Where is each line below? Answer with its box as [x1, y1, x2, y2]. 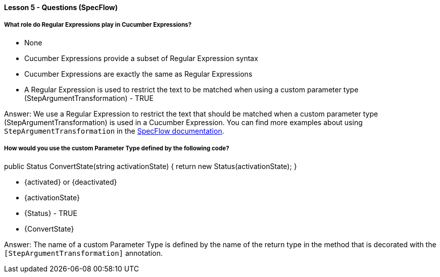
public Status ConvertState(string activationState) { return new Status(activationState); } [4, 161, 297, 171]
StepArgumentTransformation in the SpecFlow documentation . [4, 126, 224, 135]
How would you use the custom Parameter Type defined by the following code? [4, 145, 229, 152]
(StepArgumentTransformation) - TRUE [24, 93, 154, 102]
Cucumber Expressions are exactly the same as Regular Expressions [24, 69, 253, 78]
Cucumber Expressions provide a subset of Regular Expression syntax [24, 53, 258, 63]
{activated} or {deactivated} [24, 177, 117, 186]
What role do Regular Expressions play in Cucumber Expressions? [4, 21, 192, 29]
